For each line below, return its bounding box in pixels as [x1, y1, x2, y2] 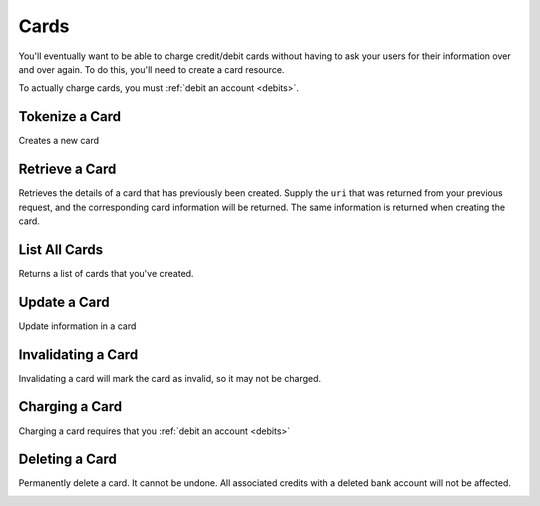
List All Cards [18, 241, 104, 258]
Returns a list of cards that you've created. [18, 267, 194, 279]
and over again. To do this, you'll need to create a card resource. [18, 63, 285, 75]
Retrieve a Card [18, 161, 117, 178]
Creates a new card [18, 135, 100, 147]
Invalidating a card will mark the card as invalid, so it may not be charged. [18, 372, 322, 384]
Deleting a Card [18, 451, 117, 468]
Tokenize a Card [18, 108, 122, 125]
